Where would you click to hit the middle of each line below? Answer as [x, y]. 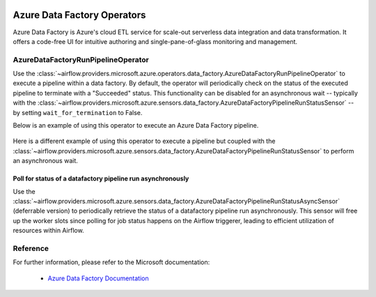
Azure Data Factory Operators [79, 15]
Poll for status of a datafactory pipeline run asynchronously [101, 178]
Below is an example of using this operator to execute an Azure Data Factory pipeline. [136, 125]
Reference [31, 248]
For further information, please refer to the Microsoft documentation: [111, 262]
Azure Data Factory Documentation [98, 278]
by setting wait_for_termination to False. [78, 112]
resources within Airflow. [48, 231]
